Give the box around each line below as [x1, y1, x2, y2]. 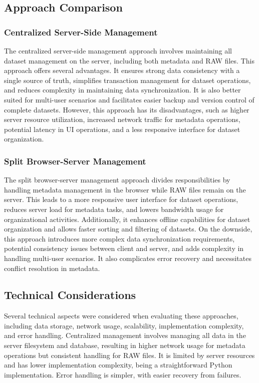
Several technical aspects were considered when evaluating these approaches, [4, 310, 238, 321]
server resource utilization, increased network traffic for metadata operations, [4, 114, 240, 124]
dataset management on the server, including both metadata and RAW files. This [4, 55, 254, 65]
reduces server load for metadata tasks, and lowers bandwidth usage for [4, 203, 224, 214]
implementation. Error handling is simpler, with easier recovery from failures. [4, 369, 241, 379]
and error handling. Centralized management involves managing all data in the [4, 330, 246, 340]
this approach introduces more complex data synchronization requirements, [4, 233, 235, 243]
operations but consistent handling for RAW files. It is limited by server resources [4, 349, 255, 360]
